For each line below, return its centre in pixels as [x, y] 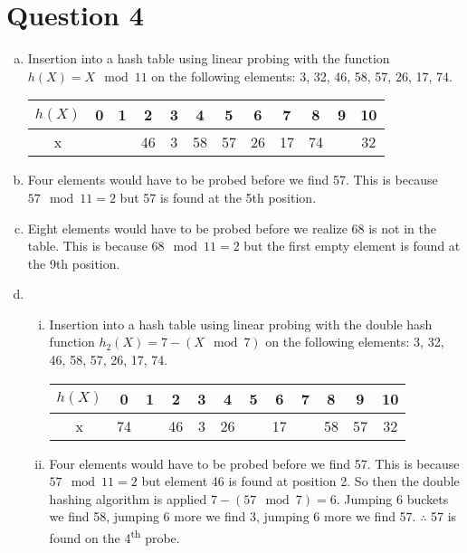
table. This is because [87, 246]
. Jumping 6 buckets [392, 498]
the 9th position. [74, 263]
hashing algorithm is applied [128, 498]
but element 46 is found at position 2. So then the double [300, 481]
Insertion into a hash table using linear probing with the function [209, 58]
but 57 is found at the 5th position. [218, 197]
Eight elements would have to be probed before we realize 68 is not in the [232, 228]
